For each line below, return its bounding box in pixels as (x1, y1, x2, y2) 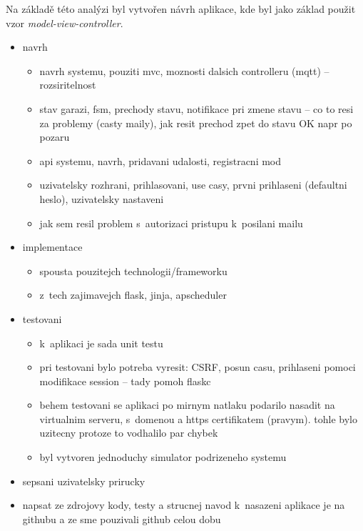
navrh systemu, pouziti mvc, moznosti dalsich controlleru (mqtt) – (39, 63, 329, 78)
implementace (22, 239, 83, 254)
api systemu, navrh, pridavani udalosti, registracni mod (39, 153, 282, 168)
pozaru (39, 129, 70, 144)
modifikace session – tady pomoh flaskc (39, 373, 211, 388)
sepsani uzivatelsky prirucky (22, 473, 145, 488)
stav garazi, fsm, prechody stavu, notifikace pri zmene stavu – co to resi (39, 101, 354, 116)
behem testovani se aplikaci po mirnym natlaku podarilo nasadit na (39, 397, 335, 412)
